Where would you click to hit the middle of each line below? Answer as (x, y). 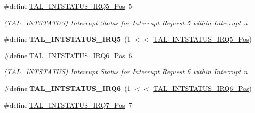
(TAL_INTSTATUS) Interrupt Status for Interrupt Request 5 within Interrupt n (126, 22)
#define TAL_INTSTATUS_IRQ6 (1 (67, 88)
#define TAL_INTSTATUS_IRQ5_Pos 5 (68, 6)
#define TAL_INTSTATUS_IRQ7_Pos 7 (68, 104)
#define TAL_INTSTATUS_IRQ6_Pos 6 (68, 55)
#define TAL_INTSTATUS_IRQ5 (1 (67, 39)
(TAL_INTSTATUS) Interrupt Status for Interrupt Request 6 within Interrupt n (126, 72)
